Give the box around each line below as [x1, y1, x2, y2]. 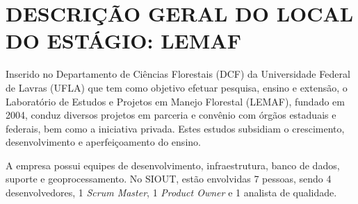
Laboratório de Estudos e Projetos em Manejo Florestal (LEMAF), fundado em [6, 94, 345, 108]
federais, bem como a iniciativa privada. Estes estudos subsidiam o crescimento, [6, 121, 345, 135]
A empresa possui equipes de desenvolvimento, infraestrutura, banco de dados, [6, 158, 340, 172]
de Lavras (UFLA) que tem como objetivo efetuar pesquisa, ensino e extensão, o [6, 80, 348, 94]
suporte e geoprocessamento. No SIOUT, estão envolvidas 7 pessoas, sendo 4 [6, 171, 332, 186]
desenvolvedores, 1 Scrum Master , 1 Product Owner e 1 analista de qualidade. [6, 185, 337, 200]
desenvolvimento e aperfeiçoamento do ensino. [6, 135, 201, 149]
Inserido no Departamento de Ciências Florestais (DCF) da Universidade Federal [6, 67, 350, 81]
